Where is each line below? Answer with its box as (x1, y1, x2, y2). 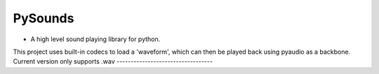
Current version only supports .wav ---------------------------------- (13, 57, 213, 66)
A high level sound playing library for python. (30, 35, 161, 43)
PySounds (13, 10, 74, 26)
